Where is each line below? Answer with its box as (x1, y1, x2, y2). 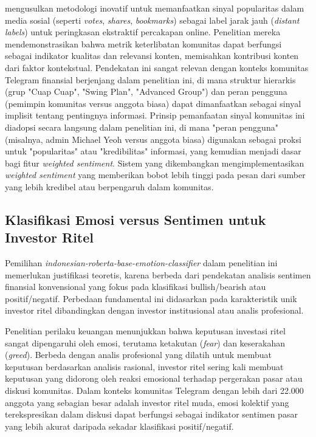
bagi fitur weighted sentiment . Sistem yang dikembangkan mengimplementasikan (5, 156, 304, 169)
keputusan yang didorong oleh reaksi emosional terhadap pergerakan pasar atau (5, 372, 303, 385)
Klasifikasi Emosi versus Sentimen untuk (5, 210, 266, 229)
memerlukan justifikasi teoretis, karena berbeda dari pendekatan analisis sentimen (5, 268, 311, 281)
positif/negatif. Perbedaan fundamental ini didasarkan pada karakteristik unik (5, 292, 297, 305)
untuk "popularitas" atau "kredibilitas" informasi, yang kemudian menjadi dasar (5, 145, 301, 157)
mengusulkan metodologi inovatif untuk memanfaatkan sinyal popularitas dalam (5, 2, 304, 14)
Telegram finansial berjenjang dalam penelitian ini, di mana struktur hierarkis (5, 73, 296, 86)
